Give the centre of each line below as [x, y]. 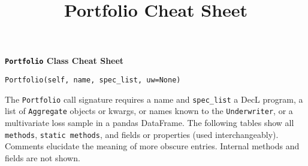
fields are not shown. [43, 157]
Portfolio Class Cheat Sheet [64, 61]
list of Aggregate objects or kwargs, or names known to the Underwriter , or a [149, 111]
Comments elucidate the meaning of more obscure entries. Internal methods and [152, 146]
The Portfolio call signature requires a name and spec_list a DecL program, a [154, 99]
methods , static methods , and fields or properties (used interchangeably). [142, 134]
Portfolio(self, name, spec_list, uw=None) [93, 80]
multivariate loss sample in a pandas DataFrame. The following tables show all [150, 122]
